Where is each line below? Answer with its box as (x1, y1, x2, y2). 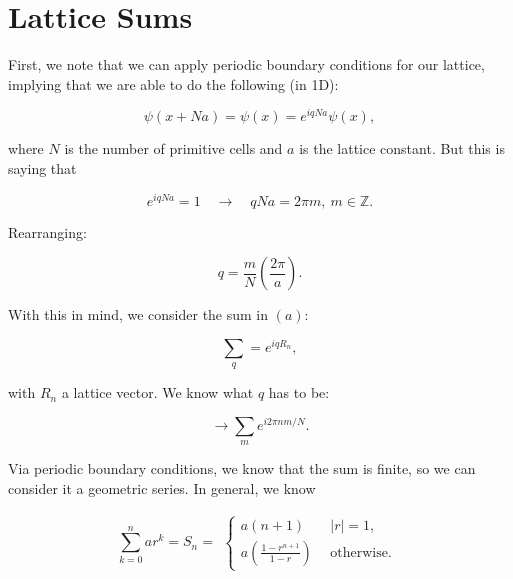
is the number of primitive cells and (64, 138, 283, 159)
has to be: (268, 382, 330, 403)
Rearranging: (8, 221, 87, 242)
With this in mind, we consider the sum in (8, 304, 269, 325)
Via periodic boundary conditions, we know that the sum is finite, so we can (8, 458, 476, 479)
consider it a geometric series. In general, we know (8, 477, 316, 498)
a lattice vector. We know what (61, 382, 254, 403)
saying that (8, 157, 77, 178)
